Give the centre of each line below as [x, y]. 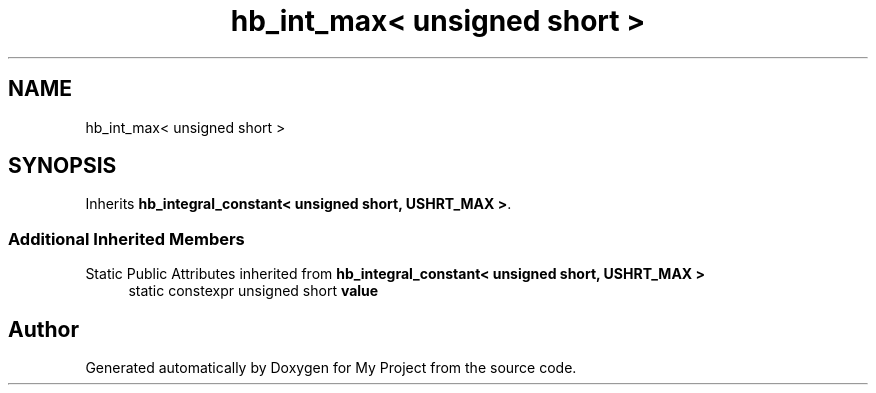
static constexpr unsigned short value [253, 291]
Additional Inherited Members [126, 238]
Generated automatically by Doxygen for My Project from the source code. [331, 368]
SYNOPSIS [62, 166]
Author [43, 329]
